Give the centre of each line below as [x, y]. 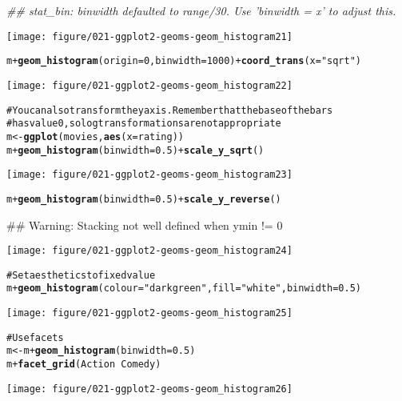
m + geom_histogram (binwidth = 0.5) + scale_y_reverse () [144, 199]
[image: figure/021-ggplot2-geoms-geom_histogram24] [149, 251]
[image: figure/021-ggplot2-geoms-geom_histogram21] [149, 36]
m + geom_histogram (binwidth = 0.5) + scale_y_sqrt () [135, 150]
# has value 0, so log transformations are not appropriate [144, 124]
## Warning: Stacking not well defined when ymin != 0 [145, 225]
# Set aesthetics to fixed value [81, 275]
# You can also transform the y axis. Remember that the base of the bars [170, 110]
